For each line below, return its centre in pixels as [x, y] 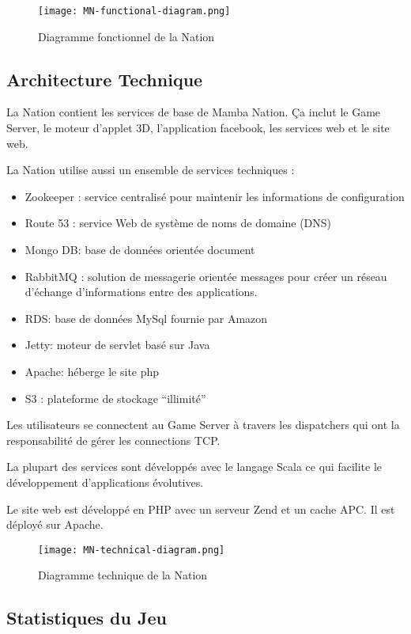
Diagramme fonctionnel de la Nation [126, 36]
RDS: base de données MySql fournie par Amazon [146, 318]
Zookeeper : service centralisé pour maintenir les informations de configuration [215, 196]
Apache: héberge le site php [92, 371]
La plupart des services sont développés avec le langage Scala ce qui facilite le [194, 467]
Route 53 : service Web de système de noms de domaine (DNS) [178, 223]
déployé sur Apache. [55, 524]
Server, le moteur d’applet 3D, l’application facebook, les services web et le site [198, 128]
